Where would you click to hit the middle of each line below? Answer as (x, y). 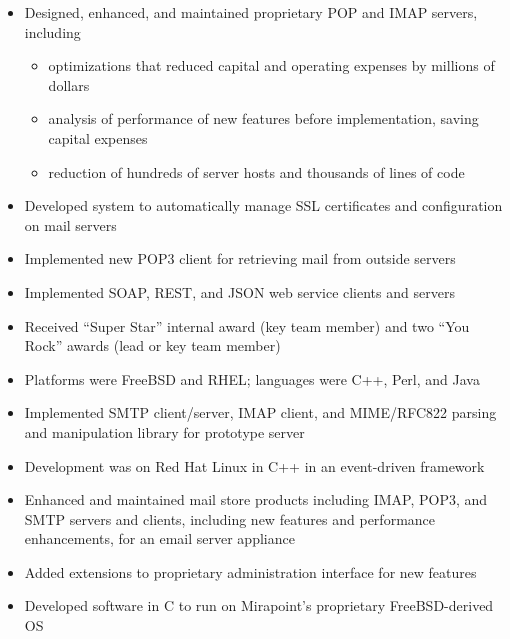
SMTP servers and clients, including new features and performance (230, 518)
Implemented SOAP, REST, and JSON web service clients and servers (239, 291)
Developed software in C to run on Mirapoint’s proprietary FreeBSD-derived (259, 605)
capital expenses (98, 137)
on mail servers (70, 224)
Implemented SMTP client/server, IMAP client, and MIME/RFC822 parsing (260, 412)
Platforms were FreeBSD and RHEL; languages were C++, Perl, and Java (252, 378)
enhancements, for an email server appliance (159, 538)
